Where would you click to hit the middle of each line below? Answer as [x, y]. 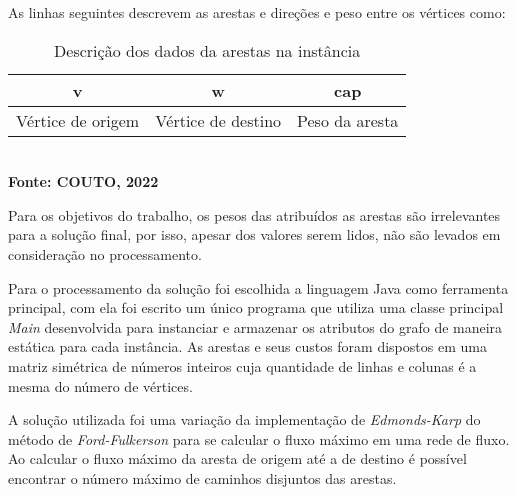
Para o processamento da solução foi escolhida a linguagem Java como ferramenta [258, 287]
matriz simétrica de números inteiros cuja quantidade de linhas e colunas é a [242, 365]
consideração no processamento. [105, 253]
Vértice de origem [78, 120]
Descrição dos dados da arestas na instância [207, 50]
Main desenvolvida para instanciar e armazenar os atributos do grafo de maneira [255, 326]
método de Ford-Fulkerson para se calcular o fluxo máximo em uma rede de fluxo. [259, 438]
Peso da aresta [348, 120]
